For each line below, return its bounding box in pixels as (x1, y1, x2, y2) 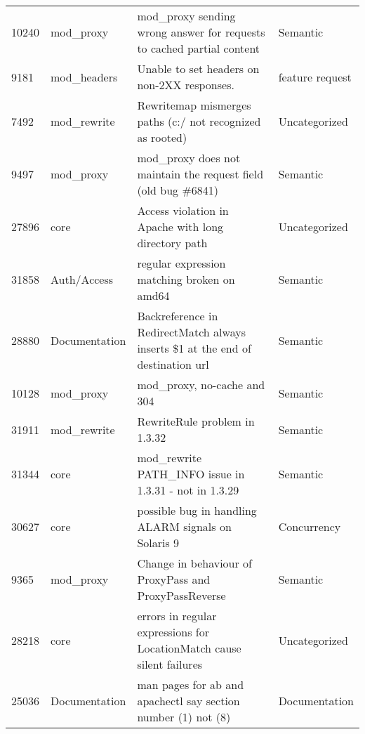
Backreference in (137, 308, 218, 324)
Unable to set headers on (137, 60, 260, 77)
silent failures (137, 656, 203, 672)
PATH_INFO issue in (137, 466, 245, 482)
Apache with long (137, 218, 224, 235)
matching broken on (137, 271, 235, 287)
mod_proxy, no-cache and (137, 376, 265, 393)
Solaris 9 (137, 535, 180, 551)
